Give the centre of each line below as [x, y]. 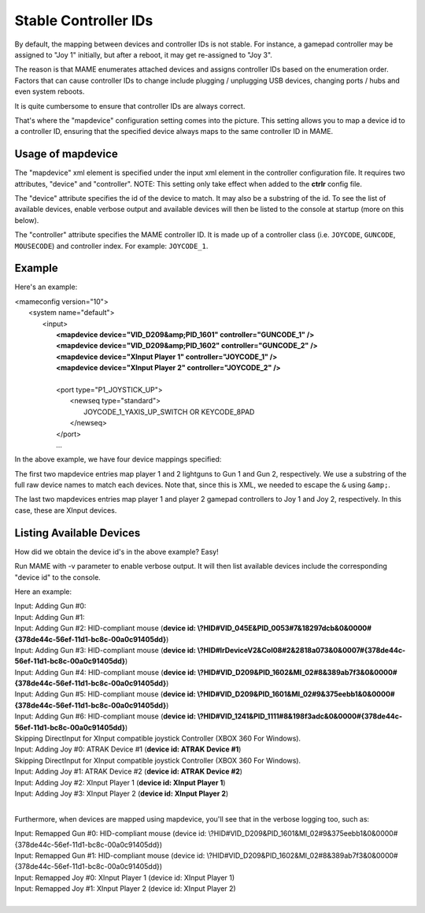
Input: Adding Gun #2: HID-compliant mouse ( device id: [105, 628]
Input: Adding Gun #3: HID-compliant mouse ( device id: [105, 650]
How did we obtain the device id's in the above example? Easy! [117, 551]
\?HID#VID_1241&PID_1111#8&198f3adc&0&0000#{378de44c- [300, 716]
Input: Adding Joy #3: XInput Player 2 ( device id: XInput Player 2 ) [122, 793]
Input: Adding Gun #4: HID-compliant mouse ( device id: [105, 672]
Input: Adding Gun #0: [50, 606]
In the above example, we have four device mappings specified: [118, 459]
